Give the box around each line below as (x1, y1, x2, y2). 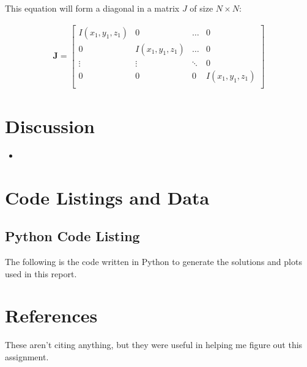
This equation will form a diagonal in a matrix (5, 2, 180, 14)
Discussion (5, 113, 95, 138)
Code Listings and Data (5, 184, 210, 209)
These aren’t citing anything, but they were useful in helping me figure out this (5, 338, 303, 351)
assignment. (5, 350, 49, 363)
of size (190, 2, 213, 14)
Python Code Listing (5, 227, 140, 245)
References (5, 303, 98, 328)
